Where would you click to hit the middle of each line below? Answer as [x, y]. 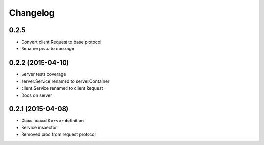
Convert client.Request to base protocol [61, 42]
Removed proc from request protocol [59, 134]
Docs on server [37, 95]
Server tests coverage [44, 74]
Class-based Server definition [53, 121]
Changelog [32, 13]
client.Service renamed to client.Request [62, 88]
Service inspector [39, 127]
